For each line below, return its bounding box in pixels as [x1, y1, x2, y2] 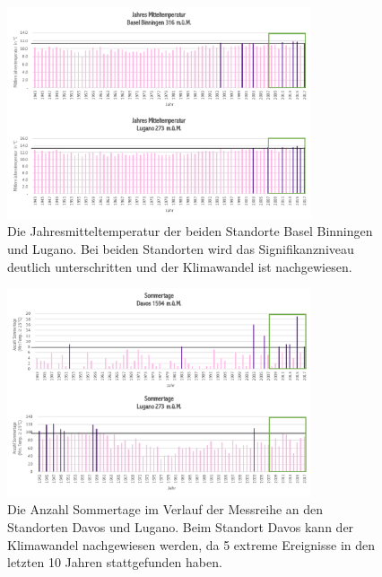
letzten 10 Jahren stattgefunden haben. [7, 553, 222, 572]
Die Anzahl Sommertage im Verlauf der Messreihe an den [7, 500, 324, 519]
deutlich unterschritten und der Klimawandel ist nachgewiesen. [7, 257, 352, 275]
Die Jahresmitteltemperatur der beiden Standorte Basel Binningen [7, 222, 373, 240]
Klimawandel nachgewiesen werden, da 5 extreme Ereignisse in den [7, 535, 376, 554]
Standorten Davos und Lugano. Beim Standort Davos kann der [7, 517, 354, 536]
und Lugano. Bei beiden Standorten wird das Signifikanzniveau [7, 240, 354, 258]
